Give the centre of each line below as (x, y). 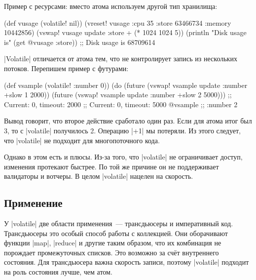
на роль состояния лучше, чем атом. (58, 272)
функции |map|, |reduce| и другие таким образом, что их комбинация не (113, 243)
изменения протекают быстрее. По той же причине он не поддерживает (111, 166)
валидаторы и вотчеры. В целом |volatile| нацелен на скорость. (99, 176)
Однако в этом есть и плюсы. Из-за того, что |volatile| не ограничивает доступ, (123, 157)
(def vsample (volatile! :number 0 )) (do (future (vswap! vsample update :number (126, 85)
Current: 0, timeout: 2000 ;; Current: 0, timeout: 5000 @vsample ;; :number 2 (121, 104)
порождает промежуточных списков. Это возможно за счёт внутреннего (111, 252)
